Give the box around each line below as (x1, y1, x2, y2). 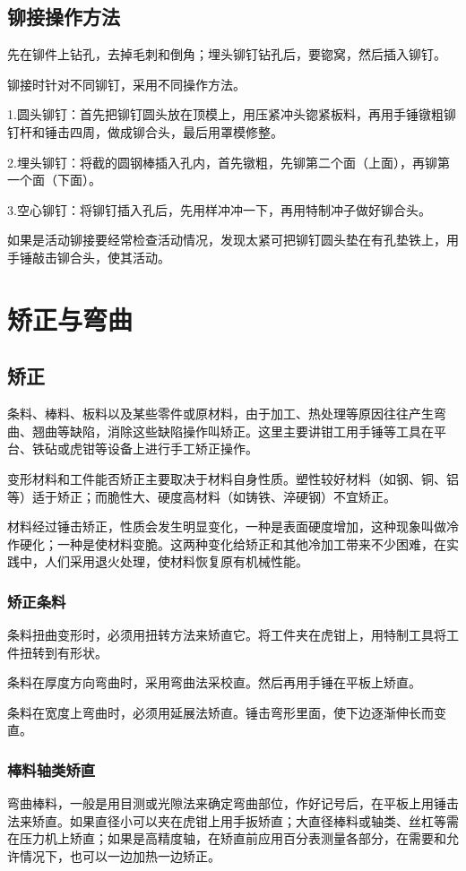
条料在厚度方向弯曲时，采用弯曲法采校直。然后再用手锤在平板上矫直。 (7, 673, 421, 692)
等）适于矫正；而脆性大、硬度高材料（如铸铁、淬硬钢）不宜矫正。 (7, 487, 396, 505)
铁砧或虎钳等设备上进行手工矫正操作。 (31, 439, 258, 458)
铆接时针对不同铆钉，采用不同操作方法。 (7, 74, 246, 93)
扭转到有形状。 (19, 642, 108, 661)
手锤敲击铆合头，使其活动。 (7, 247, 170, 266)
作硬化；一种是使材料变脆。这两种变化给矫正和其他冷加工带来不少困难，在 (7, 534, 446, 553)
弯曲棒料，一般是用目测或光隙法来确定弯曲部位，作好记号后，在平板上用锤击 (7, 794, 459, 813)
